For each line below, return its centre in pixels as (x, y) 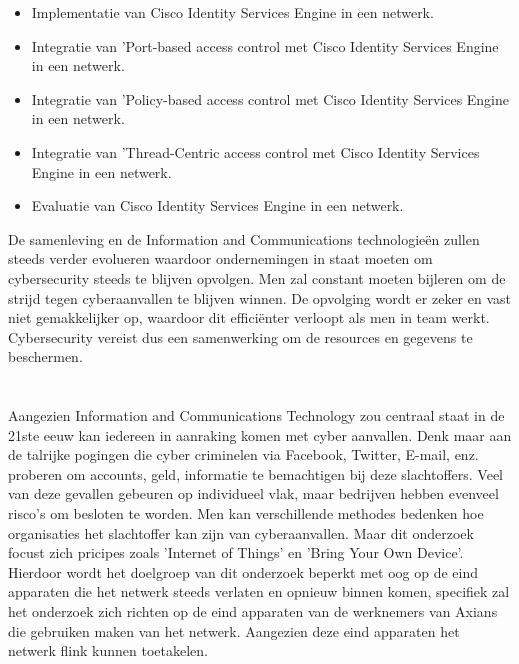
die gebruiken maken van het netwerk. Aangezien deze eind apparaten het (234, 630)
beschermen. (45, 356)
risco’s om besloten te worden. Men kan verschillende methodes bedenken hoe (246, 513)
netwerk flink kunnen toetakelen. (108, 650)
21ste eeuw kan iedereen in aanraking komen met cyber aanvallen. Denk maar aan (260, 434)
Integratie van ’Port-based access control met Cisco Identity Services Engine (265, 45)
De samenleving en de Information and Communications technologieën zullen (244, 238)
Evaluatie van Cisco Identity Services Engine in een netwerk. (217, 205)
